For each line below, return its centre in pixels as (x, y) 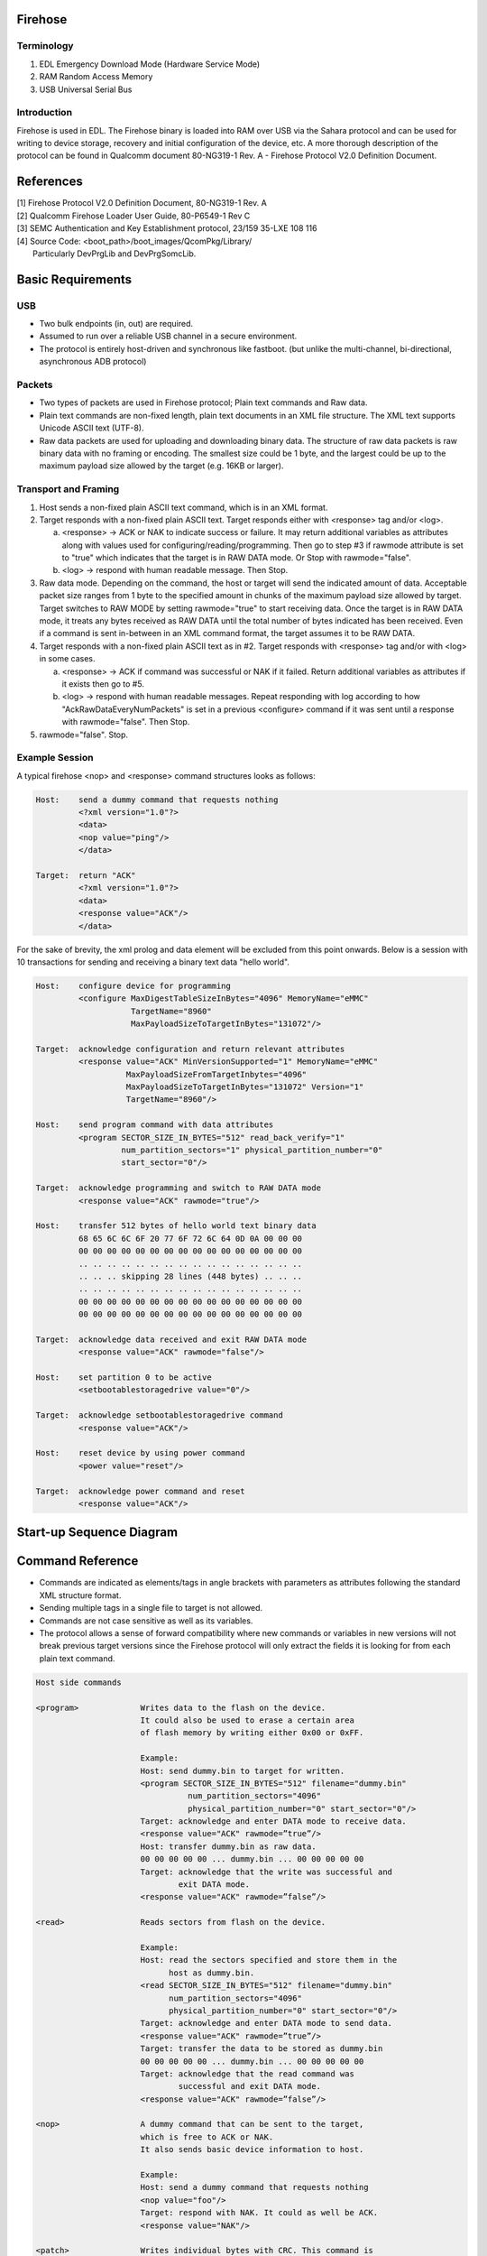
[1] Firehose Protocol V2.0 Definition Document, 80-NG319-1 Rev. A (142, 203)
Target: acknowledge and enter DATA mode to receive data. (274, 1821)
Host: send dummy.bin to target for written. (243, 1771)
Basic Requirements (74, 279)
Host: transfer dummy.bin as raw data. (228, 1846)
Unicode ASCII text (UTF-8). (92, 428)
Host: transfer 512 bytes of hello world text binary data (176, 1226)
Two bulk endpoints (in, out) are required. (116, 324)
